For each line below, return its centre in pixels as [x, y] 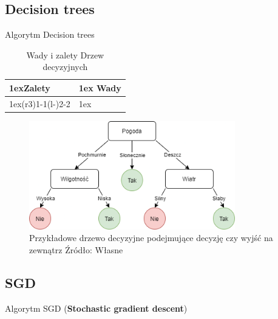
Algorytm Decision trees [50, 34]
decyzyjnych [65, 67]
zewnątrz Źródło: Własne [76, 249]
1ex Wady [100, 87]
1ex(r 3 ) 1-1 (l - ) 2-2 [40, 103]
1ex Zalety [30, 87]
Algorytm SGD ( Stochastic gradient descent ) [96, 308]
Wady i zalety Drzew [65, 54]
